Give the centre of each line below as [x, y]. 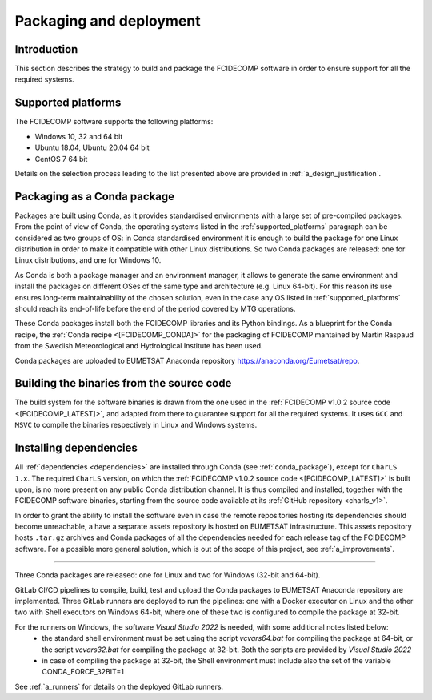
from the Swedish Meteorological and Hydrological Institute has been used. [139, 346]
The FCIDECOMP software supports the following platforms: [114, 122]
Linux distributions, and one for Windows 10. [88, 260]
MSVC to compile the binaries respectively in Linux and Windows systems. [136, 425]
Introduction [46, 49]
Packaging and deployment [108, 21]
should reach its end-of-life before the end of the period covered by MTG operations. [155, 308]
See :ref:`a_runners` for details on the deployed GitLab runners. [119, 686]
